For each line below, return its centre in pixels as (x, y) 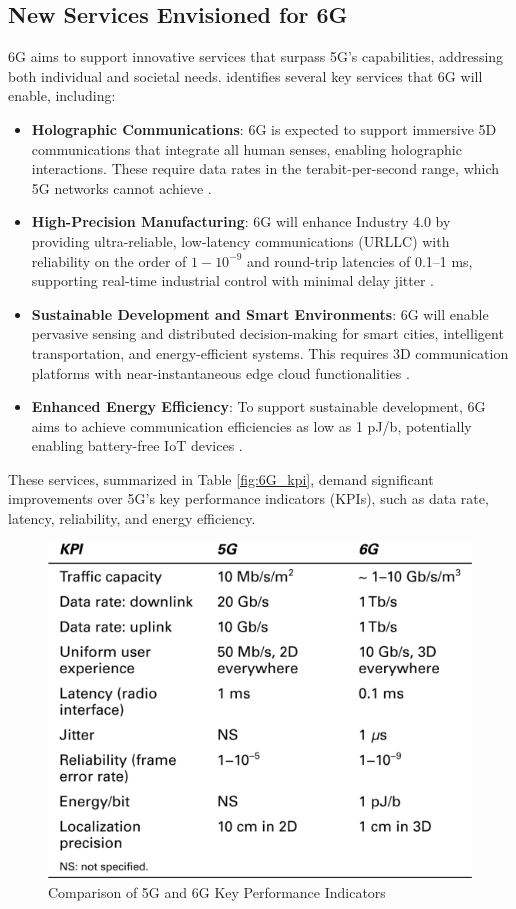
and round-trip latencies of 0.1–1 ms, (360, 260)
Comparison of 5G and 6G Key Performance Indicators (217, 891)
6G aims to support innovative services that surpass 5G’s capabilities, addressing (256, 56)
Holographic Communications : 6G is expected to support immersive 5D (264, 128)
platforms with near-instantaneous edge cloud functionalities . (220, 372)
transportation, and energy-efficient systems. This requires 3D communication (270, 352)
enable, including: (62, 95)
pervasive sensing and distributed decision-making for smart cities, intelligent (267, 333)
